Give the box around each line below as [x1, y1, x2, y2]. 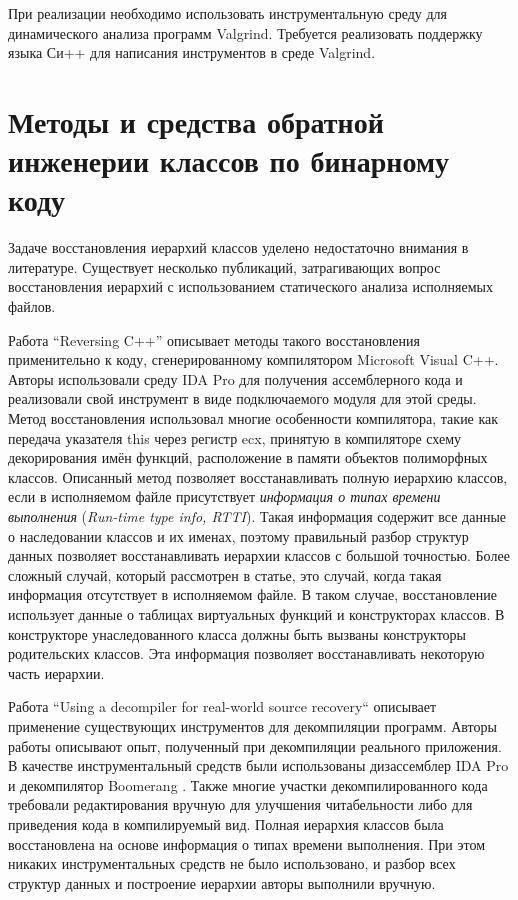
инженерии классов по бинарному [8, 140, 449, 181]
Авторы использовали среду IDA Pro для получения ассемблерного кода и [8, 368, 463, 389]
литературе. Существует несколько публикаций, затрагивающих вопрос [8, 256, 441, 277]
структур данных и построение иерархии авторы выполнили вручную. [8, 872, 436, 893]
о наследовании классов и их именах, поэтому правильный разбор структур [8, 525, 469, 546]
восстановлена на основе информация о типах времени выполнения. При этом [8, 833, 485, 854]
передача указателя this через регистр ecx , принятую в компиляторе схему [8, 427, 462, 448]
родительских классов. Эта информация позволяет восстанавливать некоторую [8, 643, 485, 664]
